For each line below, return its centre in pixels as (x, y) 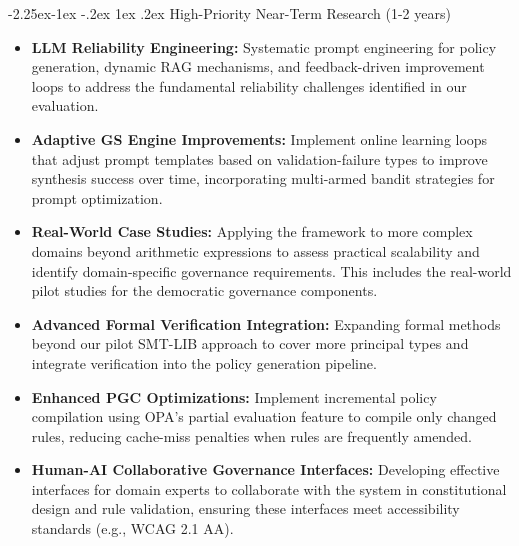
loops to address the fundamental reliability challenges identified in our (249, 85)
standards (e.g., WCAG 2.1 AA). (132, 528)
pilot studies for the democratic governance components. (204, 290)
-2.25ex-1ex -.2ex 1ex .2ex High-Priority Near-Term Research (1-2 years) (229, 13)
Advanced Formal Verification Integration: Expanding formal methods (266, 323)
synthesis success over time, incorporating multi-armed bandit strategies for (263, 178)
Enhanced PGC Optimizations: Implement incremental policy (234, 396)
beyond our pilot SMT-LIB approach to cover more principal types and (250, 343)
